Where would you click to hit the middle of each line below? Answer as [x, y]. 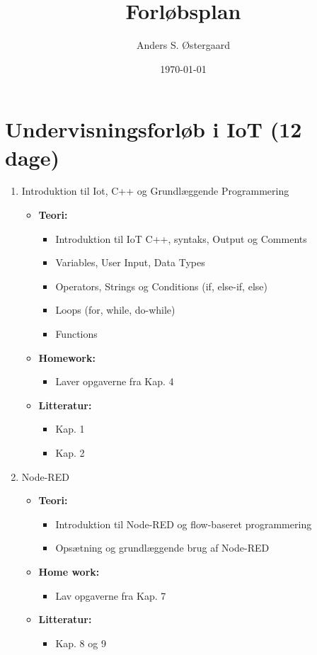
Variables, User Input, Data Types [130, 262]
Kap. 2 [70, 452]
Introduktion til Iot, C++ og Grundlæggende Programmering [155, 191]
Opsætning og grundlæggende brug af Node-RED [162, 548]
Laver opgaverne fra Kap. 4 [115, 381]
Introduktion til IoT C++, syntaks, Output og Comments [181, 238]
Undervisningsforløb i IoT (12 [154, 129]
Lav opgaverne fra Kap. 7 [111, 595]
